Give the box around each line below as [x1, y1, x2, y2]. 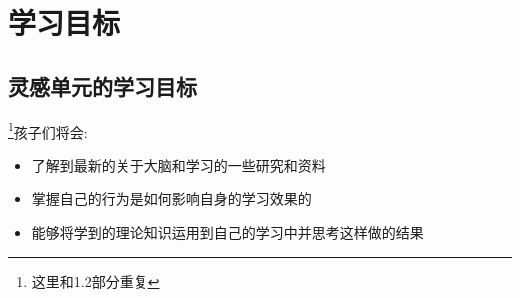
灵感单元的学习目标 [8, 70, 197, 101]
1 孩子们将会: [8, 118, 88, 142]
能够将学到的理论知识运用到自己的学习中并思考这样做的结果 [31, 222, 424, 243]
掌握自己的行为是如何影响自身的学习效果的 [31, 188, 312, 209]
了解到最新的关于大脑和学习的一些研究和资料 [31, 154, 326, 175]
